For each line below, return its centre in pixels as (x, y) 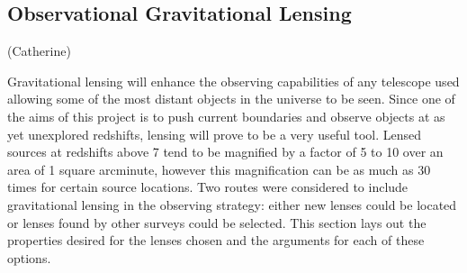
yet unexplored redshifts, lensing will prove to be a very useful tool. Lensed (215, 134)
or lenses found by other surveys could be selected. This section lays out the (217, 222)
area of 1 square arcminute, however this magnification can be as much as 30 (219, 169)
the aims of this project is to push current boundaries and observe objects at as (226, 116)
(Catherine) (39, 51)
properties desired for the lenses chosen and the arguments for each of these (216, 240)
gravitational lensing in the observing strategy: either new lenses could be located (232, 204)
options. (29, 257)
